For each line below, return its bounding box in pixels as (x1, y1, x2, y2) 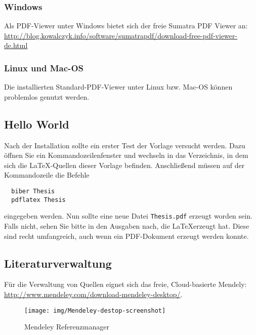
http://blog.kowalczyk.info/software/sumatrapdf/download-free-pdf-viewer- (4, 30, 238, 40)
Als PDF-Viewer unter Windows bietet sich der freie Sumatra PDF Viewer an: (4, 20, 248, 31)
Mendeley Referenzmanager (24, 321, 109, 332)
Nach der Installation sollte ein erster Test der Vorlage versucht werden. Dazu (4, 140, 245, 150)
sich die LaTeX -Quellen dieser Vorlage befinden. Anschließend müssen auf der (4, 159, 245, 170)
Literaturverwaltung (4, 255, 112, 271)
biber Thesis (11, 187, 55, 195)
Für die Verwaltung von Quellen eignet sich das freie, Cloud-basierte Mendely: (4, 279, 247, 289)
